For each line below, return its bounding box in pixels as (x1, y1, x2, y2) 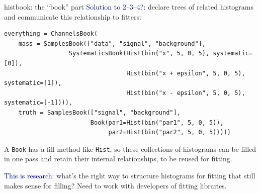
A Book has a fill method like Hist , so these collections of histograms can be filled (4, 143, 256, 154)
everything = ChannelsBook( (4, 30, 98, 38)
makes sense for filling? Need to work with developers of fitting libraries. (4, 180, 227, 190)
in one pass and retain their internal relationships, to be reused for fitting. (4, 153, 232, 164)
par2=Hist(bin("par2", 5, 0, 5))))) (108, 129, 231, 136)
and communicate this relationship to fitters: (4, 11, 141, 22)
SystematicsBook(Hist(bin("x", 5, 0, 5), (68, 50, 210, 57)
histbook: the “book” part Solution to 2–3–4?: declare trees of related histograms (4, 2, 253, 12)
